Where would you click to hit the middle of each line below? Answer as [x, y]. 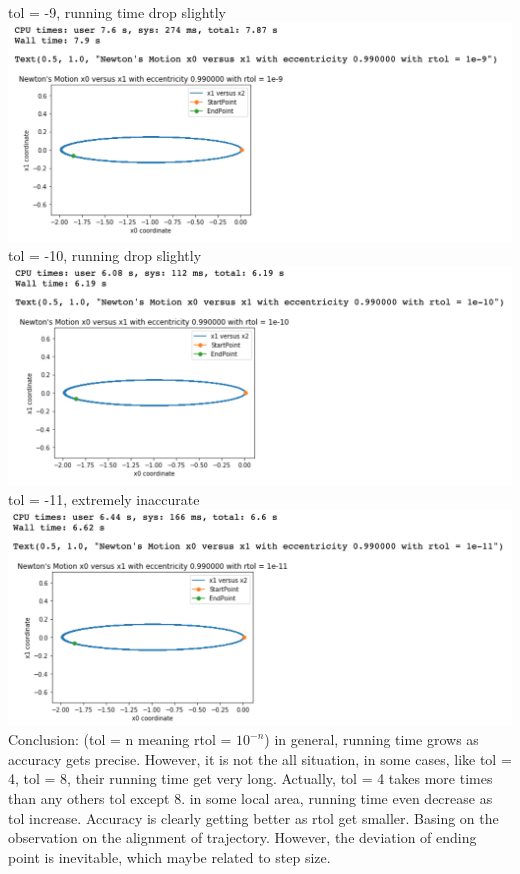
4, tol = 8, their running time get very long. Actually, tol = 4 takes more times [250, 778]
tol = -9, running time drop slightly [117, 12]
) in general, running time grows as [371, 739]
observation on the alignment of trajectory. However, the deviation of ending [242, 837]
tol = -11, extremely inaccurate [104, 498]
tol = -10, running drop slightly [105, 255]
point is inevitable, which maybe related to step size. [169, 856]
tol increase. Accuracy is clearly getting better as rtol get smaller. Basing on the [253, 817]
